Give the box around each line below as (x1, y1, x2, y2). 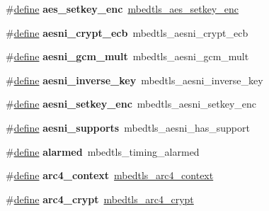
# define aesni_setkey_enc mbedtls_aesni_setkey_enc (6, 96, 257, 111)
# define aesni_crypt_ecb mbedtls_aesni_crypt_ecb (6, 25, 248, 40)
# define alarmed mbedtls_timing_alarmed (6, 144, 200, 159)
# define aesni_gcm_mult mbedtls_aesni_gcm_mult (6, 49, 249, 64)
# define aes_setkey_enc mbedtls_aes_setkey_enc (6, 1, 239, 16)
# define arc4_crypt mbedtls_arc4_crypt (6, 191, 194, 206)
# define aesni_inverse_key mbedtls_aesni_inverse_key (6, 72, 263, 87)
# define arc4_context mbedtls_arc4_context (6, 168, 214, 183)
